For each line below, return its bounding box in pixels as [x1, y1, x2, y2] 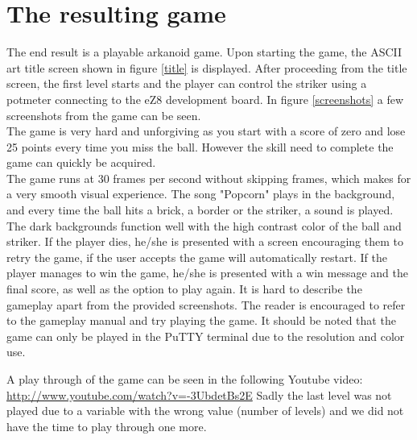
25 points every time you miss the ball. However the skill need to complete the [6, 138, 394, 155]
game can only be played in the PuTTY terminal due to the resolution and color [6, 327, 405, 344]
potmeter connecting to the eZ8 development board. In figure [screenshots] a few [6, 90, 404, 107]
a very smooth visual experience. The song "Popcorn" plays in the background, [6, 185, 395, 202]
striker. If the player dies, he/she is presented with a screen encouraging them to [6, 233, 403, 250]
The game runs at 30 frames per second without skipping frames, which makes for [6, 169, 411, 186]
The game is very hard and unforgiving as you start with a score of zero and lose [6, 122, 406, 139]
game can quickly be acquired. [6, 154, 156, 171]
